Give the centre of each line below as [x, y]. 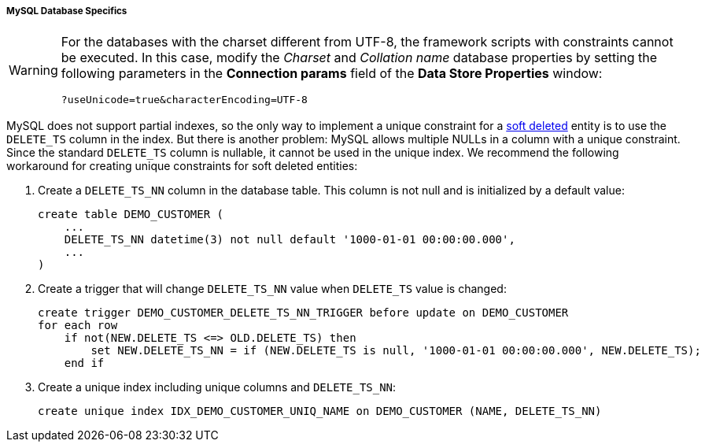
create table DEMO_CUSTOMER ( [131, 215]
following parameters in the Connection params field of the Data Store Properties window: [332, 74]
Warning [33, 70]
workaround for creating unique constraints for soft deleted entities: [182, 166]
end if [84, 363]
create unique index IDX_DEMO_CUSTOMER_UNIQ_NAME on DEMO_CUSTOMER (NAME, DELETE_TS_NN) [320, 411]
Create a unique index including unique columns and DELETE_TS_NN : [217, 387]
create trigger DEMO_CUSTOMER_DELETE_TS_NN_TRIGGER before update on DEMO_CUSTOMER [303, 313]
